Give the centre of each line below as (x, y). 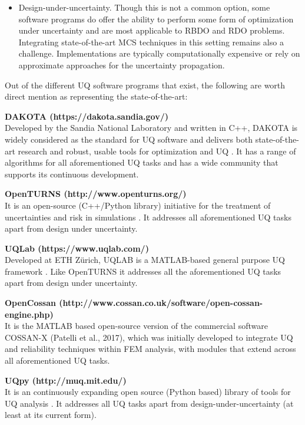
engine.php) (29, 314)
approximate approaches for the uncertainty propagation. (122, 65)
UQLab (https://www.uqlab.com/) (77, 248)
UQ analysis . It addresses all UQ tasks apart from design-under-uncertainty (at (149, 403)
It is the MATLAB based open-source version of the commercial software (136, 326)
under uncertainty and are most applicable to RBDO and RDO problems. (152, 30)
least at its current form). (51, 415)
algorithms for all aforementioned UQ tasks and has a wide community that (142, 162)
